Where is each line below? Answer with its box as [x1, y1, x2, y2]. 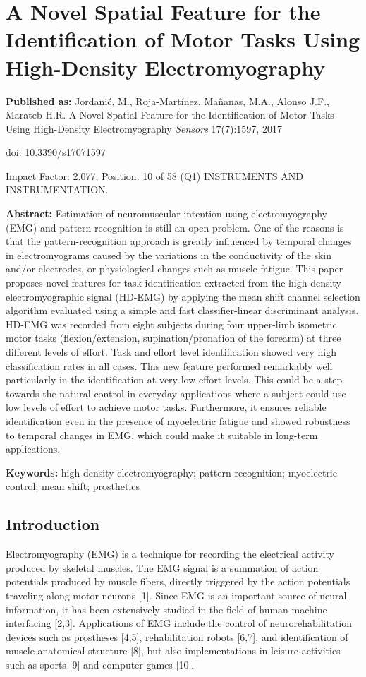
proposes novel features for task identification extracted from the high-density [6, 275, 341, 290]
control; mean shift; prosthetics [6, 479, 140, 493]
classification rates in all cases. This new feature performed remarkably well [6, 358, 333, 373]
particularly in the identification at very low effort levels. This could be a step [6, 372, 343, 387]
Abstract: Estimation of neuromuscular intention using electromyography [6, 206, 327, 221]
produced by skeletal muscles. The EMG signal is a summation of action [6, 560, 319, 575]
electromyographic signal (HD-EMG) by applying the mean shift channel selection [6, 289, 360, 304]
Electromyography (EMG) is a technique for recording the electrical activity [6, 546, 334, 561]
